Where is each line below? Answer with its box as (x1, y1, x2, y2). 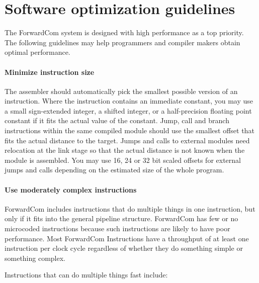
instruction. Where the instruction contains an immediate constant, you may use (5, 96, 253, 106)
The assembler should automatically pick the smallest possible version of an (5, 85, 238, 96)
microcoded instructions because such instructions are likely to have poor (5, 223, 230, 234)
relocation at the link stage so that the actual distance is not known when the (5, 145, 245, 155)
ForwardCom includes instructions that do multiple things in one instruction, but (5, 203, 255, 214)
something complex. (5, 252, 66, 263)
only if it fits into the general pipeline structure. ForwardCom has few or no (5, 213, 238, 224)
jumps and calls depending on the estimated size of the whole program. (5, 164, 224, 175)
